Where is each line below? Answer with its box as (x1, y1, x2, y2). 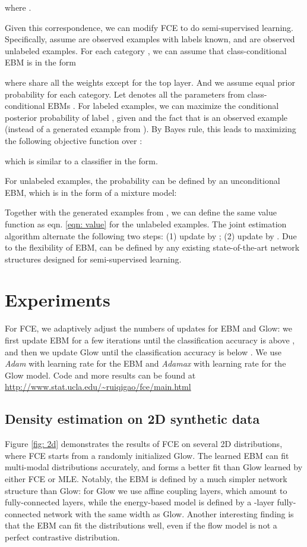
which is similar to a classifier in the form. (5, 154, 158, 167)
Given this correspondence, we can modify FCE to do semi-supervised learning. (5, 21, 293, 33)
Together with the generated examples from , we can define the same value (5, 206, 277, 218)
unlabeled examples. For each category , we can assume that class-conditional (5, 44, 287, 57)
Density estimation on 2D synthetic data (5, 410, 260, 428)
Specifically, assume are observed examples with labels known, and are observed (5, 33, 295, 45)
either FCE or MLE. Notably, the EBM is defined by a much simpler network (5, 472, 287, 485)
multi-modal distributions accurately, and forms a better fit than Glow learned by (5, 461, 303, 473)
